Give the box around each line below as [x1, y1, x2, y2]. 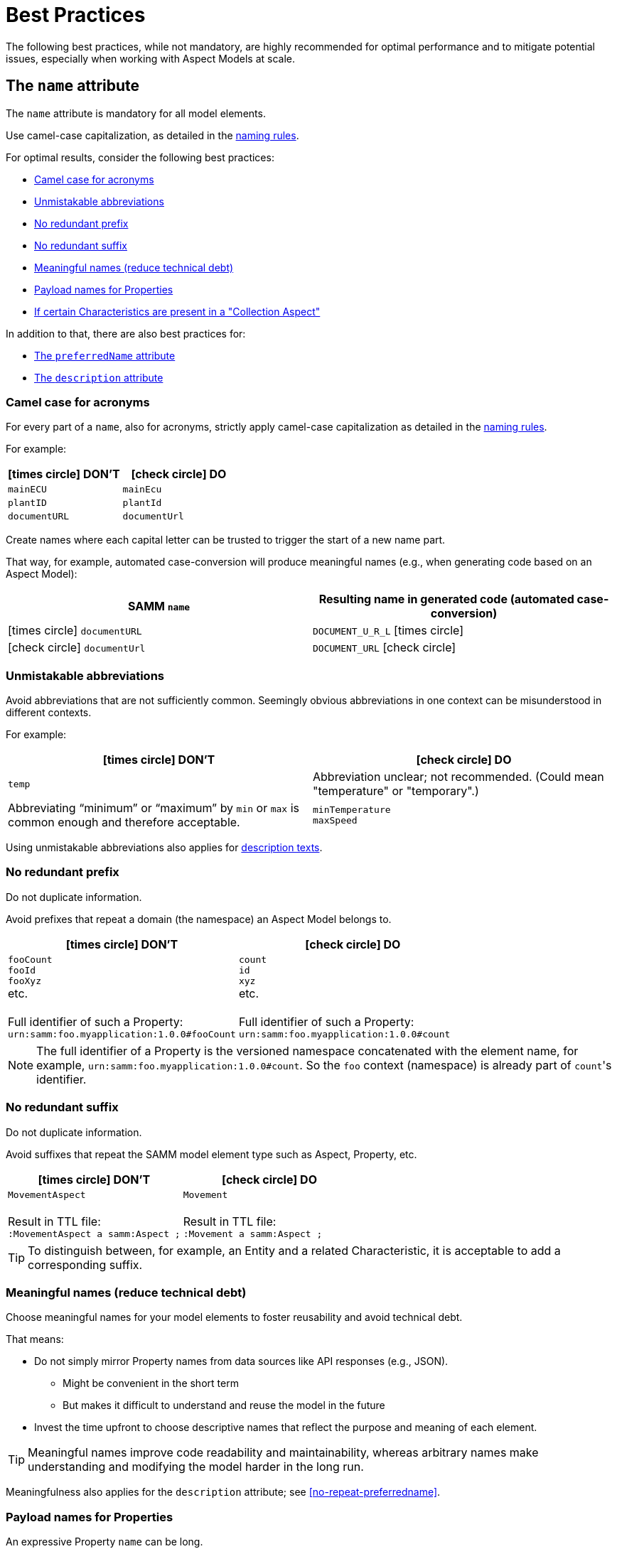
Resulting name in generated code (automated [318, 592, 574, 607]
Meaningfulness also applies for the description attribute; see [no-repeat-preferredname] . [6, 1486, 441, 1499]
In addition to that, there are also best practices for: [6, 327, 246, 340]
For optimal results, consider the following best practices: [6, 151, 274, 163]
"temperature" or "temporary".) [313, 784, 479, 799]
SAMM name [127, 599, 191, 614]
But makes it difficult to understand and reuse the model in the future [63, 1399, 385, 1412]
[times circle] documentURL [8, 623, 142, 638]
